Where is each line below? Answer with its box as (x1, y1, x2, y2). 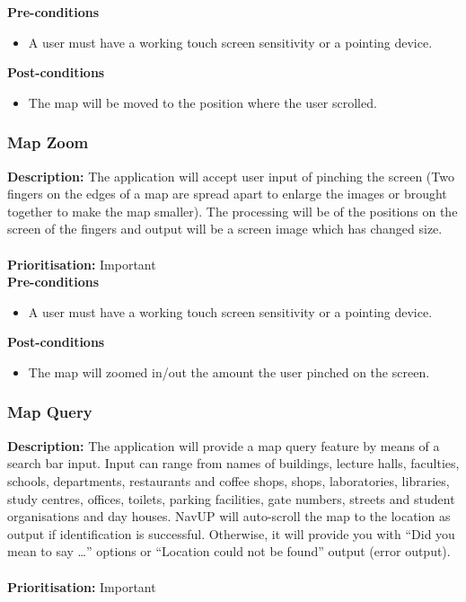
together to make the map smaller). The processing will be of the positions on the (7, 201, 458, 220)
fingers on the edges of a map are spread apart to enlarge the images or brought (7, 184, 447, 203)
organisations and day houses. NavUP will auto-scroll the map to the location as (7, 507, 451, 526)
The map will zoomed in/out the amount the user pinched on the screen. (28, 362, 430, 381)
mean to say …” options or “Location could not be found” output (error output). (7, 542, 451, 561)
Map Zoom (7, 131, 89, 154)
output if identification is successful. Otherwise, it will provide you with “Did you (7, 524, 455, 543)
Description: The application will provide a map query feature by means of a (7, 436, 440, 455)
